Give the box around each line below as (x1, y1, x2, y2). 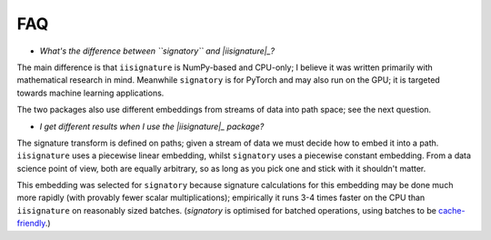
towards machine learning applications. (16, 87, 165, 98)
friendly (16, 218, 45, 229)
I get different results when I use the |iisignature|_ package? (39, 121, 265, 132)
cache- (437, 205, 466, 215)
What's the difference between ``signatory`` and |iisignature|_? (39, 45, 276, 56)
